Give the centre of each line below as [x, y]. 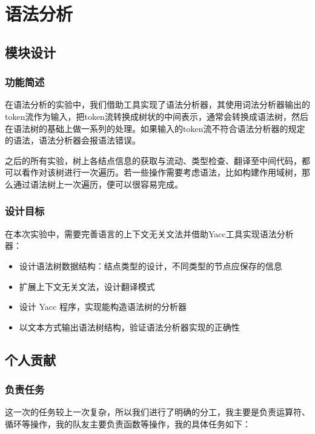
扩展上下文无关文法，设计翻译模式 [87, 286]
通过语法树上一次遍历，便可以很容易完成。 [98, 184]
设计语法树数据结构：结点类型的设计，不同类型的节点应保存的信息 [151, 265]
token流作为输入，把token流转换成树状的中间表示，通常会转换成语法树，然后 [157, 116]
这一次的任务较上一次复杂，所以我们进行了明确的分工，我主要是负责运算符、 [157, 412]
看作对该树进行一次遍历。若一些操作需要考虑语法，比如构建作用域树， [161, 172]
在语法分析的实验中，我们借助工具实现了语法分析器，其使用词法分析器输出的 [157, 104]
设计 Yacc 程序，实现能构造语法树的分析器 [103, 307]
